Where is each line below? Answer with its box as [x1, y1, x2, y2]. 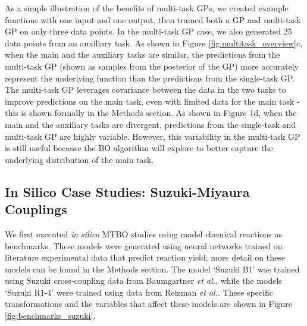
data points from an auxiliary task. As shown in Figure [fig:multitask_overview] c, [5, 36, 303, 49]
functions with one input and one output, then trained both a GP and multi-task [5, 13, 301, 26]
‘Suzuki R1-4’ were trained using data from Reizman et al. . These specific [5, 286, 274, 298]
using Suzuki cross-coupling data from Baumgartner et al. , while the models [5, 274, 282, 287]
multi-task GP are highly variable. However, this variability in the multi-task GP [5, 130, 300, 142]
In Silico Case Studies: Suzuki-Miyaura [5, 182, 250, 200]
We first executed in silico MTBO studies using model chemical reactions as [5, 227, 282, 240]
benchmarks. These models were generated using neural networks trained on [5, 239, 283, 252]
